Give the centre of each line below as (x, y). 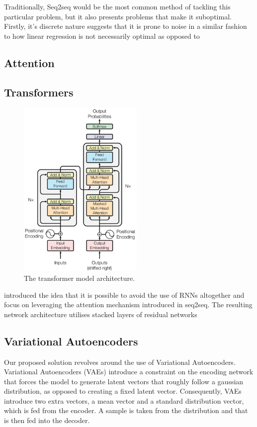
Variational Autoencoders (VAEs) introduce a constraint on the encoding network (129, 372)
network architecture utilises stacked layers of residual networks (101, 314)
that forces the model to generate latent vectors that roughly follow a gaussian (124, 381)
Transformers (39, 92)
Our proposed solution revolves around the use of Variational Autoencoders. (120, 362)
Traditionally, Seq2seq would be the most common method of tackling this (117, 6)
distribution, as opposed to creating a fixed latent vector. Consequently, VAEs (123, 391)
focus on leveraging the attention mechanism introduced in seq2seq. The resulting (128, 304)
